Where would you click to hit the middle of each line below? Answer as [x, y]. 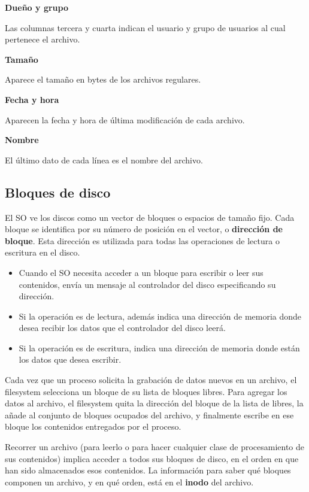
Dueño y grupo [37, 7]
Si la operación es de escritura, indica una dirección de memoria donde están [159, 347]
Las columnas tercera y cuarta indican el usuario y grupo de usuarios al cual [145, 27]
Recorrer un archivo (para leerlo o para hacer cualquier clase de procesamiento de [155, 447]
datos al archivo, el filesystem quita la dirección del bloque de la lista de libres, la [154, 403]
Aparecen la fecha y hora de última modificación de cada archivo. [125, 119]
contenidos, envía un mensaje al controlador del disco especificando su [147, 284]
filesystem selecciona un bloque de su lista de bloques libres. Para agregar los [146, 391]
